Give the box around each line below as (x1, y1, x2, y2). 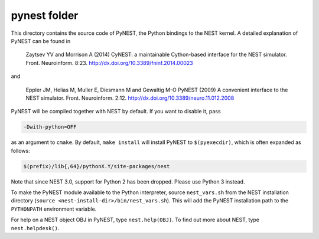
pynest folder (11, 9, 79, 22)
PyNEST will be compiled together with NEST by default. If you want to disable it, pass (11, 108, 221, 115)
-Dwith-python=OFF (23, 124, 77, 130)
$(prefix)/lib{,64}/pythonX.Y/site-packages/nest (23, 163, 170, 169)
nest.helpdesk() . (11, 224, 60, 231)
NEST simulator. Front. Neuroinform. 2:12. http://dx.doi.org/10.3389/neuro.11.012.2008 (25, 94, 235, 102)
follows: (11, 147, 30, 154)
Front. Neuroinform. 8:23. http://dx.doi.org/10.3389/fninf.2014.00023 (25, 59, 193, 66)
